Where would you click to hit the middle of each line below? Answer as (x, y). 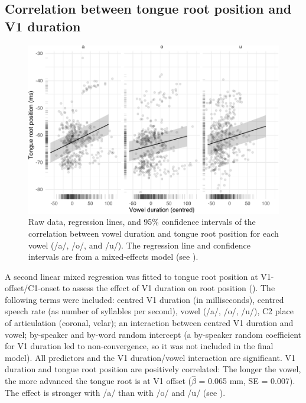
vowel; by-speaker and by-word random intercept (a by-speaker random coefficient (153, 334)
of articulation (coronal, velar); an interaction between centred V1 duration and (149, 323)
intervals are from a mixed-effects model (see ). (113, 257)
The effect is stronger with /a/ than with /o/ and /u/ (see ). (115, 392)
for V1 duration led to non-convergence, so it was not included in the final (139, 346)
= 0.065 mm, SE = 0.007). (247, 381)
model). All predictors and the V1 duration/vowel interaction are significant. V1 (150, 357)
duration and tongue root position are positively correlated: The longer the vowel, (153, 369)
